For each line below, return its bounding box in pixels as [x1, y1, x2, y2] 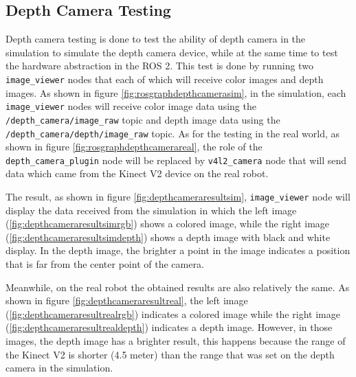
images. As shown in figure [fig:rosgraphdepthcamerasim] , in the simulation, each [5, 85, 346, 100]
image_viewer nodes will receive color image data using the [5, 99, 256, 113]
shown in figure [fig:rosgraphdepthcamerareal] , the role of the [5, 139, 263, 154]
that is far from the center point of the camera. [5, 257, 204, 271]
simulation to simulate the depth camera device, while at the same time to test [5, 45, 338, 59]
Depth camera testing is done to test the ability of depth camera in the [5, 32, 306, 46]
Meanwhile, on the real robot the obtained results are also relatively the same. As [5, 279, 350, 294]
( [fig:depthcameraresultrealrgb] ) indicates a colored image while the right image [5, 306, 340, 321]
